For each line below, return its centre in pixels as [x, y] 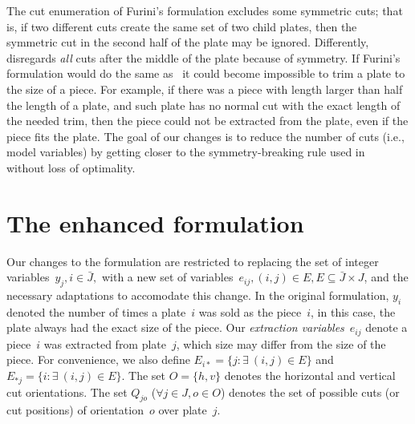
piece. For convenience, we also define [98, 359]
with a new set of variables [167, 277]
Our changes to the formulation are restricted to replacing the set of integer [193, 261]
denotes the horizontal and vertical [310, 376]
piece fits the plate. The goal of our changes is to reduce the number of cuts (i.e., [205, 136]
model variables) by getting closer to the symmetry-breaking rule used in [186, 152]
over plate [183, 410]
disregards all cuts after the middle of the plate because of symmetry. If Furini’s [203, 57]
